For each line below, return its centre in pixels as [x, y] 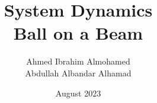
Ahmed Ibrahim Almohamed [78, 61]
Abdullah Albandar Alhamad [78, 73]
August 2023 [78, 93]
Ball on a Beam [78, 33]
